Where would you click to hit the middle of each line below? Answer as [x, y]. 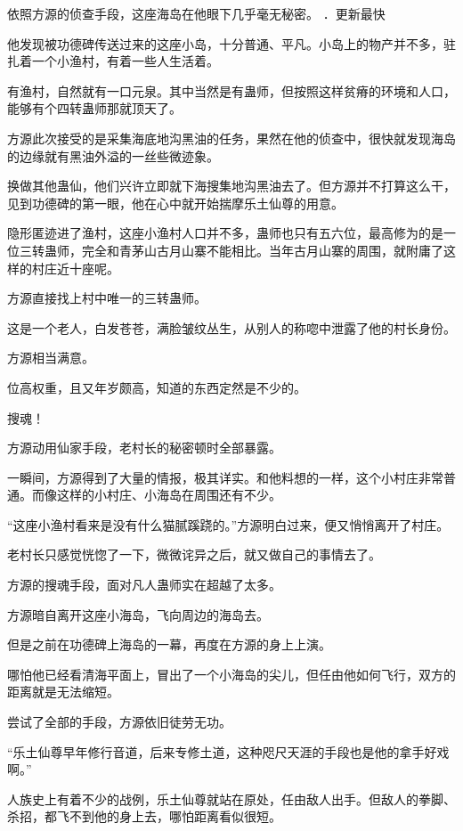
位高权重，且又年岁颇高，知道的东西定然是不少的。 [157, 387]
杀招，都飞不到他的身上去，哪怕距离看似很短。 [144, 816]
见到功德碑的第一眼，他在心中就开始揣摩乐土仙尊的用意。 [175, 203]
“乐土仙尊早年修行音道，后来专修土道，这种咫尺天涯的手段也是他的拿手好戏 [228, 751]
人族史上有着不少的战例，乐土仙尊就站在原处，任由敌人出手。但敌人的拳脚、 [231, 798]
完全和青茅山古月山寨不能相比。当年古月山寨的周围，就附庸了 [262, 250]
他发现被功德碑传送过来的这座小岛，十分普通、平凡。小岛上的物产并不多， [225, 43]
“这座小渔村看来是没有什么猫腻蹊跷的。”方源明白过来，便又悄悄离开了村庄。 [228, 524]
